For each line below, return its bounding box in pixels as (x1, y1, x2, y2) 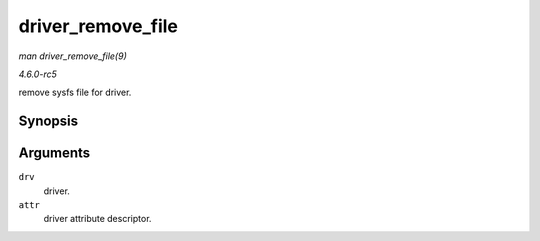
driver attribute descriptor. (43, 213, 152, 225)
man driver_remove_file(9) (18, 50, 127, 62)
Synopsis (18, 113, 79, 130)
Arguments (18, 145, 91, 162)
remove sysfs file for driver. (18, 86, 132, 99)
